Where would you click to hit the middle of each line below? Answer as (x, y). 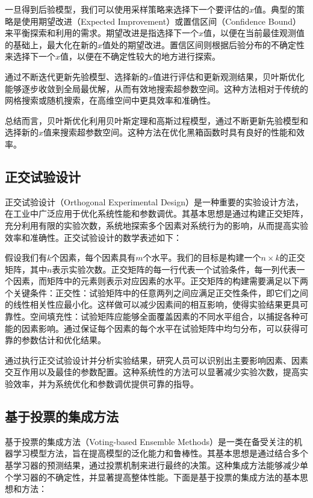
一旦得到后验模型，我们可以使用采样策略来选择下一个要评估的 (127, 9)
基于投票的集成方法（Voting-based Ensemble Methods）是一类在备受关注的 (149, 441)
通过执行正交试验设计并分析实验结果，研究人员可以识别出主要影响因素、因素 (156, 360)
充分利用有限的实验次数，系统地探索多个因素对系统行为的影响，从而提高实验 (156, 225)
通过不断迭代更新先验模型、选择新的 (76, 76)
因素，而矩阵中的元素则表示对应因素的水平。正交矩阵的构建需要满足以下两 (160, 281)
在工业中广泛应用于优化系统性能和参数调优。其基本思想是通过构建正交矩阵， (156, 213)
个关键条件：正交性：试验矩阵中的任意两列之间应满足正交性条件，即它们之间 (156, 292)
